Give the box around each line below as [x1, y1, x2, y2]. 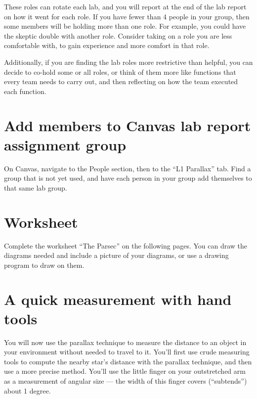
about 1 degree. [4, 385, 51, 396]
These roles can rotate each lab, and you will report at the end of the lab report [4, 1, 247, 11]
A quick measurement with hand [4, 289, 232, 309]
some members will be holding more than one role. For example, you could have [4, 21, 246, 31]
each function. [4, 86, 46, 96]
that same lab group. [4, 182, 67, 193]
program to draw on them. [4, 259, 85, 270]
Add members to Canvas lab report [4, 115, 251, 135]
